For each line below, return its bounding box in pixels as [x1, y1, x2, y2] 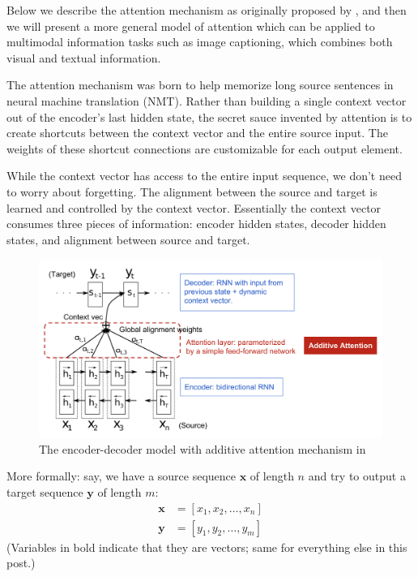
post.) [6, 554, 36, 571]
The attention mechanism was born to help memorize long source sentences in [6, 76, 394, 93]
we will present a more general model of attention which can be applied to [6, 17, 375, 34]
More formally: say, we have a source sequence [6, 467, 237, 484]
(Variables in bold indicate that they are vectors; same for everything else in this [6, 538, 407, 555]
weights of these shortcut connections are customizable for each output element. [6, 140, 403, 157]
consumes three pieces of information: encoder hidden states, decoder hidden [6, 215, 386, 232]
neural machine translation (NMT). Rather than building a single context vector [6, 92, 407, 109]
